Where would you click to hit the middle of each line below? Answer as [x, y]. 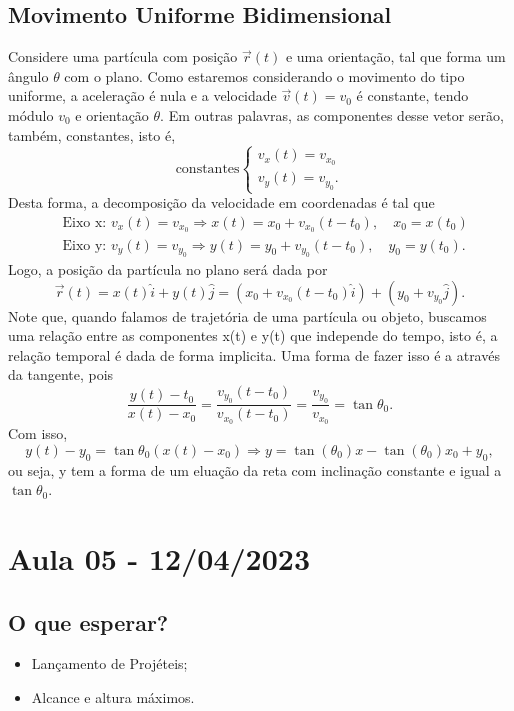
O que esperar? [88, 621]
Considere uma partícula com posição [123, 56]
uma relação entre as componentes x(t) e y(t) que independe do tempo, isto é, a [253, 335]
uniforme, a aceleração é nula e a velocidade [142, 95]
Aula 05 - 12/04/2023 [159, 557]
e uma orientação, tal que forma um [395, 56]
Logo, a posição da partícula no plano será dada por [168, 268]
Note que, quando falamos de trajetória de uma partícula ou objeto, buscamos [247, 315]
